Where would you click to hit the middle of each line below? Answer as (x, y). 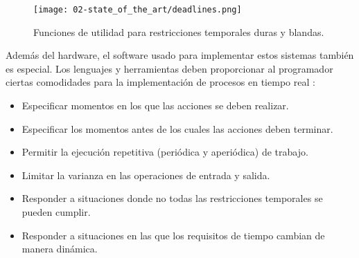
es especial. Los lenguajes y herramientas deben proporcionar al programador (169, 68)
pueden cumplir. (56, 212)
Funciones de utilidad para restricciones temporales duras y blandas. (179, 31)
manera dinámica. (60, 249)
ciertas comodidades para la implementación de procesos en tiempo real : (160, 82)
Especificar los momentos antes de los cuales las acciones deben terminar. (177, 128)
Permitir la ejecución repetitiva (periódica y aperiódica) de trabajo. (165, 152)
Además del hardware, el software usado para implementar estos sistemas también (180, 55)
